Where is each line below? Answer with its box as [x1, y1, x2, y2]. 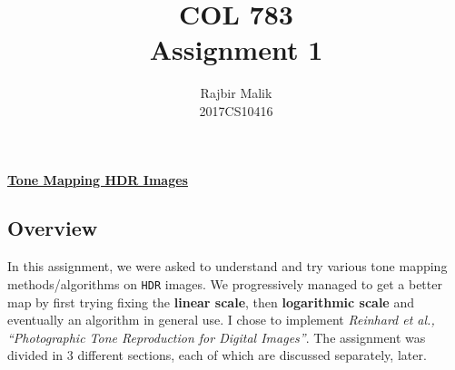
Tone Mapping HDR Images [7, 170, 188, 189]
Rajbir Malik [200, 83, 272, 102]
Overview [7, 214, 98, 242]
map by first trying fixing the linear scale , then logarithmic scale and [7, 292, 414, 311]
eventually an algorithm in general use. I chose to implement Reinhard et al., [7, 310, 435, 329]
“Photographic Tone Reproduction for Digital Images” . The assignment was [7, 327, 426, 346]
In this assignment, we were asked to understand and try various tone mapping [7, 257, 448, 276]
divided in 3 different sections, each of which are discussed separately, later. [7, 346, 427, 365]
